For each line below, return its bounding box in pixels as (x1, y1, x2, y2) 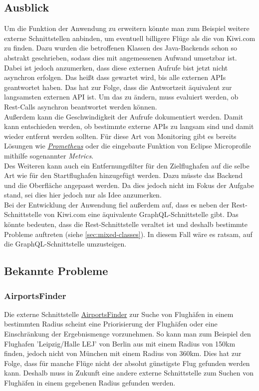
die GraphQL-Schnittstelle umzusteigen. (4, 238, 127, 249)
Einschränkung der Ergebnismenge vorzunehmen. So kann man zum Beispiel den (4, 328, 251, 339)
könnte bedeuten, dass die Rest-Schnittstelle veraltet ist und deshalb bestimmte (4, 219, 248, 229)
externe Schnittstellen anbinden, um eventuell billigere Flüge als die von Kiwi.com (4, 32, 256, 43)
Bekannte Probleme (4, 263, 108, 278)
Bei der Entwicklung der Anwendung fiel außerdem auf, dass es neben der (4, 199, 230, 209)
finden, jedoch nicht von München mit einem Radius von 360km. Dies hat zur (4, 348, 242, 358)
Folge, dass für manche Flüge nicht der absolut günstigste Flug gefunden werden (4, 357, 250, 368)
